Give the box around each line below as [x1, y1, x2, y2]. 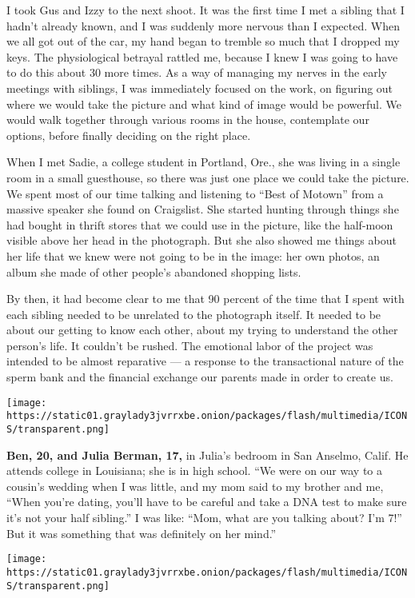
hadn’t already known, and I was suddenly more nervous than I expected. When [6, 17, 400, 34]
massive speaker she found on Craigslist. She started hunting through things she [6, 201, 399, 217]
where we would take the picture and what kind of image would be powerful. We [6, 95, 402, 112]
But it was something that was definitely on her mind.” [6, 524, 277, 541]
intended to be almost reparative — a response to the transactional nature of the [6, 353, 404, 369]
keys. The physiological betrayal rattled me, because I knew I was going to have [6, 48, 398, 65]
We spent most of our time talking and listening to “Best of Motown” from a [6, 185, 384, 201]
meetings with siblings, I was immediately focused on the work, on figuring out [6, 79, 393, 96]
